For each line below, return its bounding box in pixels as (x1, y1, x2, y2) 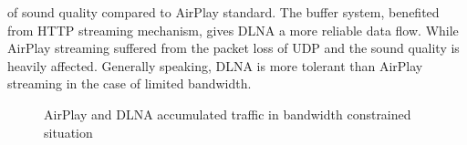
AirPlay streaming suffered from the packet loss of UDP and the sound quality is (7, 38, 460, 57)
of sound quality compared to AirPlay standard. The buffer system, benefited (7, 3, 440, 21)
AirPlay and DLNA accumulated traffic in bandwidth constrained (44, 104, 411, 123)
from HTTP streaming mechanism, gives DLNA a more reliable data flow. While (7, 20, 459, 39)
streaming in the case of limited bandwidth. (7, 74, 252, 93)
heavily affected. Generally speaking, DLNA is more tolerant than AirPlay (7, 56, 423, 75)
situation (44, 122, 93, 141)
